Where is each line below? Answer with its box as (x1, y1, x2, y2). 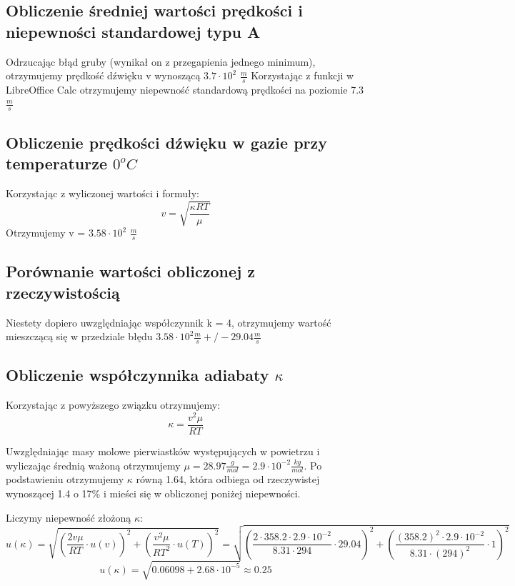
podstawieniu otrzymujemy (6, 472, 124, 487)
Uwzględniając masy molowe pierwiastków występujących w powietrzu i (6, 443, 320, 458)
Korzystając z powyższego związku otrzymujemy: (6, 397, 221, 412)
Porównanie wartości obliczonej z (6, 260, 256, 282)
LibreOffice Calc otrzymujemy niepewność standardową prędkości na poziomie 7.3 (6, 82, 364, 97)
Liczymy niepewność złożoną (6, 510, 131, 525)
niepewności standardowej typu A (6, 20, 261, 42)
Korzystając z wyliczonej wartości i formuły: (6, 186, 199, 201)
